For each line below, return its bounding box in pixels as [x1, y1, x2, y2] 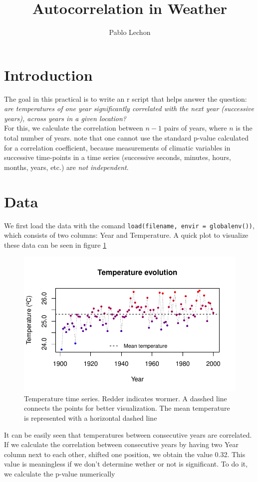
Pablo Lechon [109, 27, 151, 37]
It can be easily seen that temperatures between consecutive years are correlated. [4, 429, 252, 440]
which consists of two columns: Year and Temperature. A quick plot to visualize [4, 230, 249, 240]
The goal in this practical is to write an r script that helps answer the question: [4, 93, 247, 104]
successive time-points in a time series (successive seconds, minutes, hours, [4, 152, 231, 162]
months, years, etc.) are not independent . [4, 161, 129, 172]
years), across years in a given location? [4, 113, 126, 123]
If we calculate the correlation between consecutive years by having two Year [4, 439, 239, 450]
